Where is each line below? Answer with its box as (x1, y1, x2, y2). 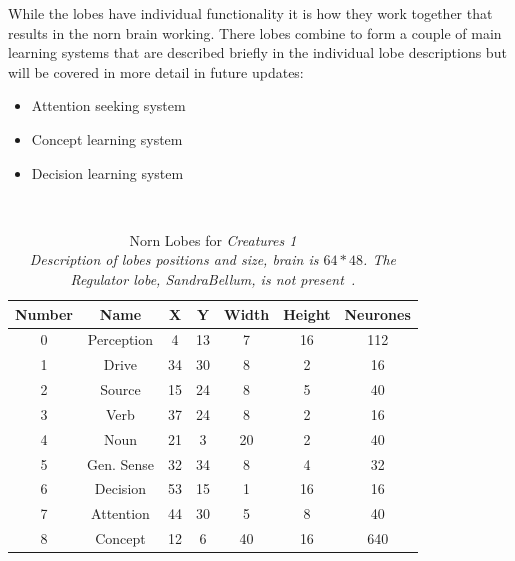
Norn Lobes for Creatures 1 (129, 229, 297, 250)
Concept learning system (31, 128, 183, 149)
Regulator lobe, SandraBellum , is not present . (70, 268, 356, 289)
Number (15, 303, 73, 324)
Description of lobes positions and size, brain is (29, 249, 319, 270)
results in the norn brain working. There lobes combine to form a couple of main (8, 22, 502, 43)
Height (283, 303, 331, 324)
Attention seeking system (31, 95, 186, 116)
